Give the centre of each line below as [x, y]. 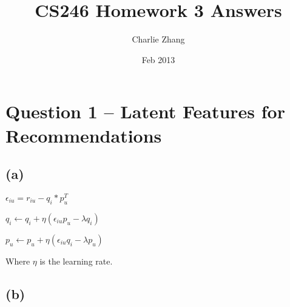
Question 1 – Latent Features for [145, 111]
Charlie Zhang [158, 39]
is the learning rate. [76, 261]
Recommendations [84, 135]
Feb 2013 [158, 59]
